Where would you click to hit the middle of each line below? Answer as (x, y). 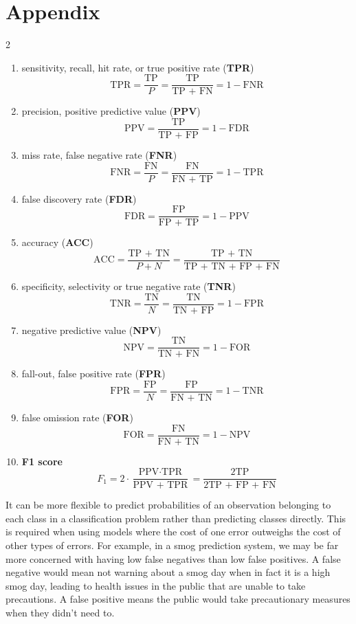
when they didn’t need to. (60, 613)
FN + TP (192, 179)
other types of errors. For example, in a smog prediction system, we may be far (172, 545)
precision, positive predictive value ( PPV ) (111, 111)
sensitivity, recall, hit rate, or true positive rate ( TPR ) (138, 67)
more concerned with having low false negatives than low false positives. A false (173, 558)
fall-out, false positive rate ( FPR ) (93, 374)
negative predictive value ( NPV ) (91, 330)
